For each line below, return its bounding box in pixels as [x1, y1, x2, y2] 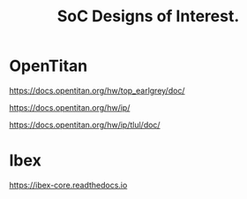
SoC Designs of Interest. [56, 6, 240, 27]
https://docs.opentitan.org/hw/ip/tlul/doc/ [9, 119, 161, 130]
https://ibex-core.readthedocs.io [9, 180, 128, 190]
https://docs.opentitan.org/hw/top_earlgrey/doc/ [9, 85, 185, 96]
